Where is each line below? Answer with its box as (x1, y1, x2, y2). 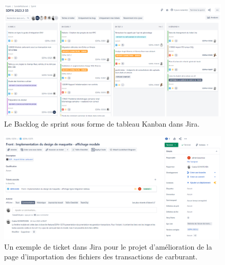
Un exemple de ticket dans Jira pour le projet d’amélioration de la (4, 241, 212, 252)
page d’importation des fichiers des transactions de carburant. (4, 251, 198, 262)
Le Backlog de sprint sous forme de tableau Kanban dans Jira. (4, 118, 200, 129)
